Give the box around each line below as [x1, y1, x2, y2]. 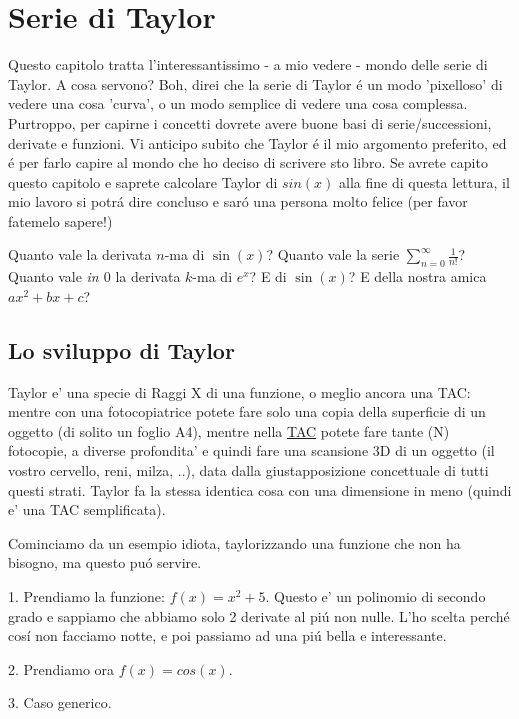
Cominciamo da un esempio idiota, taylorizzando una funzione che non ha [8, 532, 461, 553]
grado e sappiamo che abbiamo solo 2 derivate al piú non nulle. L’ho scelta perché [8, 605, 510, 626]
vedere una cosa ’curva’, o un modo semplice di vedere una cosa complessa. [8, 93, 468, 114]
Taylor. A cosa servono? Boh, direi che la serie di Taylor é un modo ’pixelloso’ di [8, 73, 503, 94]
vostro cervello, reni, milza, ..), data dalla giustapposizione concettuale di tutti [8, 460, 489, 481]
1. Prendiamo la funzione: [8, 586, 165, 606]
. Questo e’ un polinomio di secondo [265, 586, 486, 606]
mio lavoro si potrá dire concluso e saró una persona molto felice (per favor [8, 191, 468, 212]
